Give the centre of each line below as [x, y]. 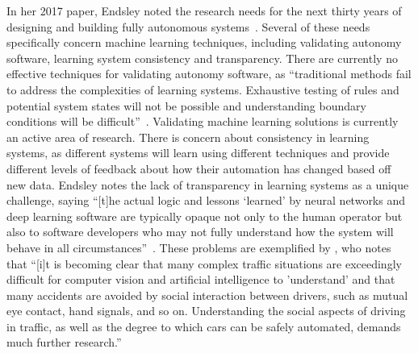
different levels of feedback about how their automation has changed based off [199, 168]
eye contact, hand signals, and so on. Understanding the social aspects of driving [206, 311]
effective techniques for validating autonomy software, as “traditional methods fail [209, 74]
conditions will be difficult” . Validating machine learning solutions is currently [203, 121]
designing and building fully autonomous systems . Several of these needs [188, 26]
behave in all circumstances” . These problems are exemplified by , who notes [199, 247]
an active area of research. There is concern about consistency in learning [188, 137]
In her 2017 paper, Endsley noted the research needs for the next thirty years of [204, 10]
